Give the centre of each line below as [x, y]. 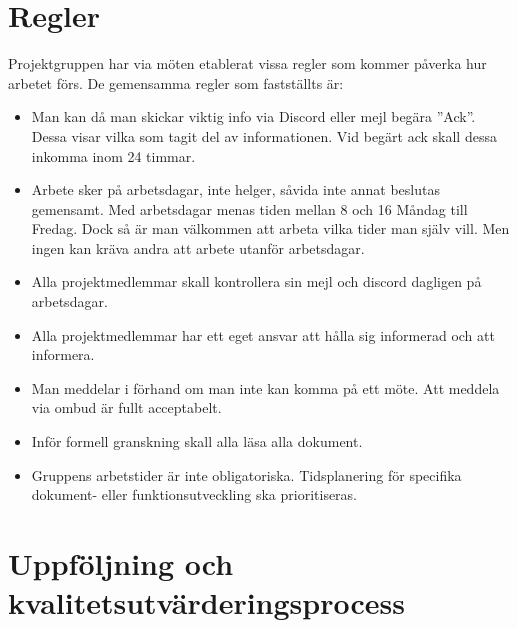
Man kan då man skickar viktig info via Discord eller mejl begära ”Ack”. [253, 116]
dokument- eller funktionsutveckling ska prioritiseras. [194, 494]
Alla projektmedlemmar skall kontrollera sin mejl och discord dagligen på [256, 281]
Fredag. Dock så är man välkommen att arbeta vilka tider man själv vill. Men [270, 228]
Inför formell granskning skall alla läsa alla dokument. [197, 441]
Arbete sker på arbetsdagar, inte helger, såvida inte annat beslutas [235, 189]
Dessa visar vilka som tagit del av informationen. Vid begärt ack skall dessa [264, 135]
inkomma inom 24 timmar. [113, 155]
